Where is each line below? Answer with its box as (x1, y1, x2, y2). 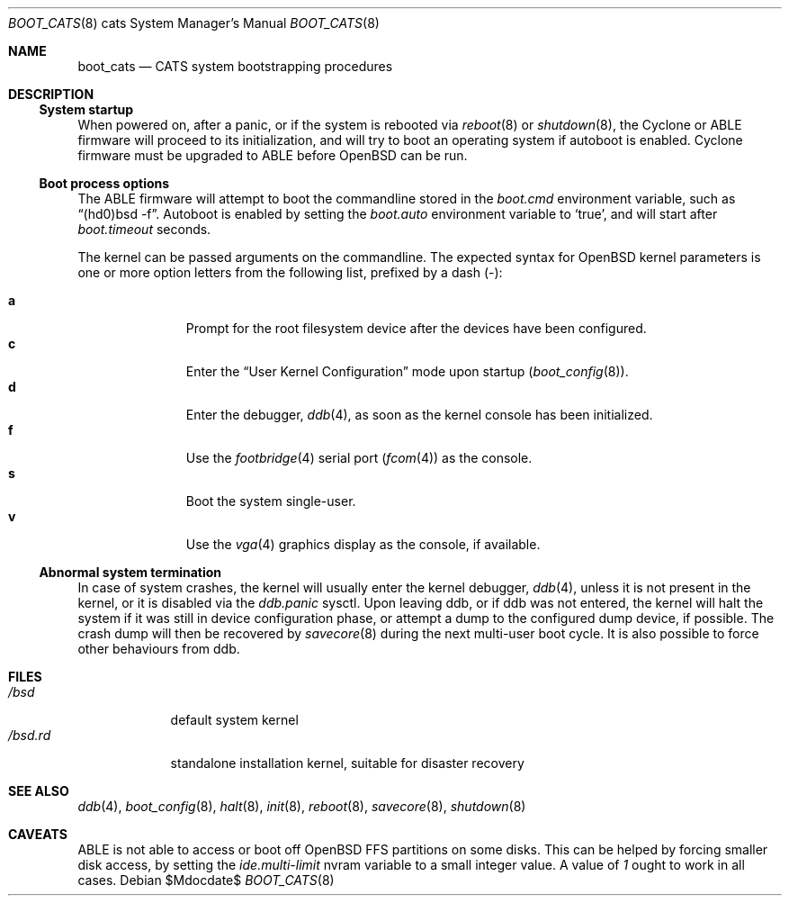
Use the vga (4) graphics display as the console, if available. (185, 537, 541, 552)
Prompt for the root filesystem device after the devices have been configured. (185, 321, 647, 336)
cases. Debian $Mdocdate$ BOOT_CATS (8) (77, 872, 335, 888)
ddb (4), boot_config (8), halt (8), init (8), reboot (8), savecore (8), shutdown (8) (77, 799, 526, 814)
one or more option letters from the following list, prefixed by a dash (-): (77, 265, 503, 280)
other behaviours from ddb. (77, 641, 240, 656)
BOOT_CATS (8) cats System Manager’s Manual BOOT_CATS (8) (8, 15, 380, 31)
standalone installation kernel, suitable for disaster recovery (170, 755, 525, 771)
